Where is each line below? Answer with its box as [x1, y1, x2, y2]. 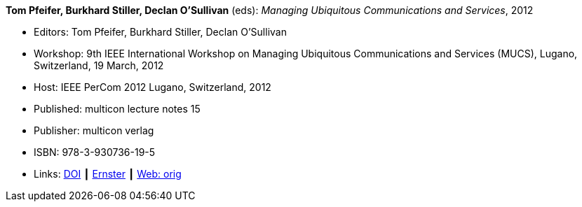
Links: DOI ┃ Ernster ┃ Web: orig [34, 168, 182, 180]
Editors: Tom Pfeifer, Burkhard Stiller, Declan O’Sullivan [34, 26, 287, 38]
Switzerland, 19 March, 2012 [34, 59, 164, 71]
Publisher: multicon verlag [34, 124, 154, 136]
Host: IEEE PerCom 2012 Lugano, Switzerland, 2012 [34, 81, 271, 93]
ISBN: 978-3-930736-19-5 [34, 146, 156, 158]
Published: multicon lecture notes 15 [34, 103, 201, 115]
